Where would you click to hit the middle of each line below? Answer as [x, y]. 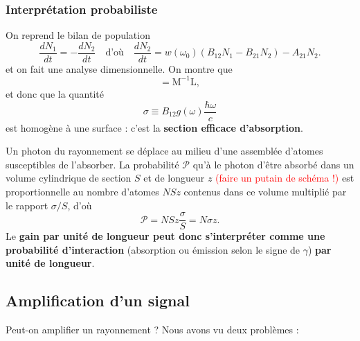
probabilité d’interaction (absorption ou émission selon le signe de [153, 249]
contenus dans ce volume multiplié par [265, 191]
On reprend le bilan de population [78, 35]
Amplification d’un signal [98, 300]
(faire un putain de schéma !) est [285, 178]
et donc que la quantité [55, 93]
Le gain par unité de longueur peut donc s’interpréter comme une [165, 236]
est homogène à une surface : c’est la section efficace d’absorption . [154, 127]
